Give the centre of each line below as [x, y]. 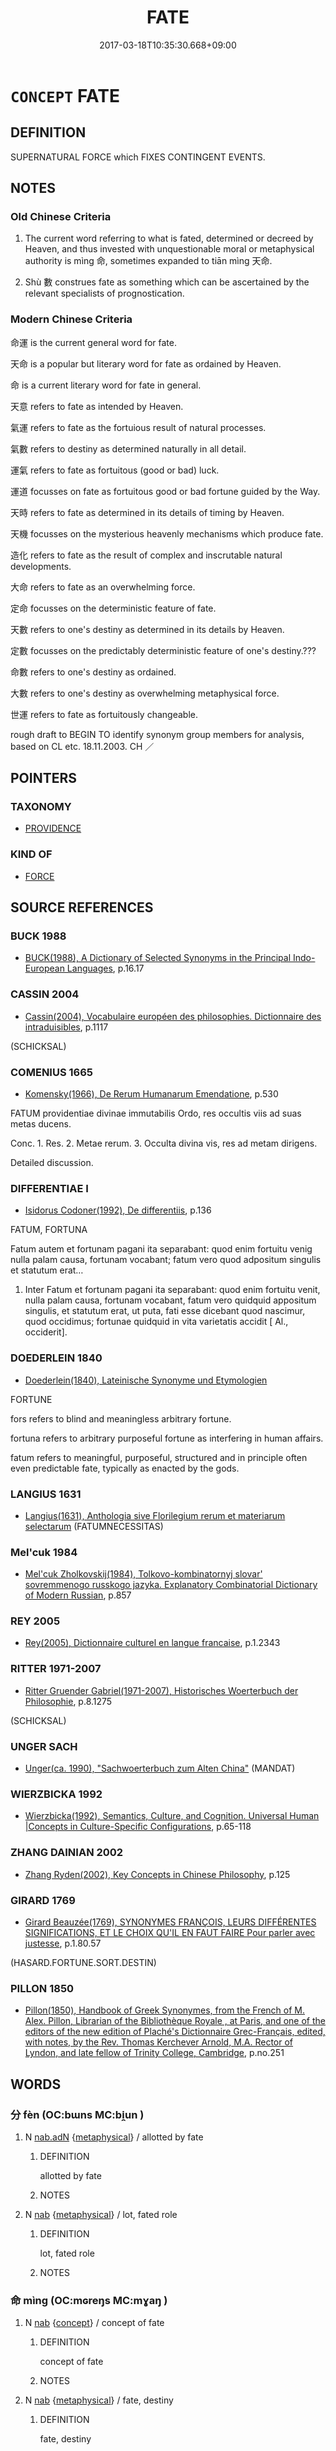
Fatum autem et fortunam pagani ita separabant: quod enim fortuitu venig [161, 1249]
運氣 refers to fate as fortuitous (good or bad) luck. [115, 470]
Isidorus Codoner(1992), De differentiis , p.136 [118, 1210]
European [44, 968]
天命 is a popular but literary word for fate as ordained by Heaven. [146, 363]
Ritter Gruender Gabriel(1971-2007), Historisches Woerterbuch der [161, 1690]
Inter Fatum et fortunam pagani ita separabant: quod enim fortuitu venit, [172, 1290]
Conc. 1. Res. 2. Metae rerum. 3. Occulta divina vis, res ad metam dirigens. [164, 1143]
